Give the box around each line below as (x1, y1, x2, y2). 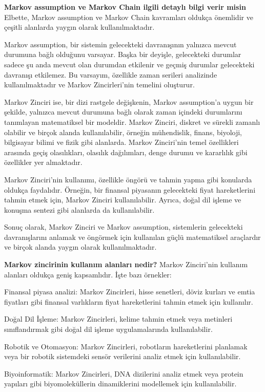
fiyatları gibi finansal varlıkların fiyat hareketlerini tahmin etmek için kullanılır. (4, 296, 253, 307)
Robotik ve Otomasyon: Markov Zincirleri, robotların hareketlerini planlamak (4, 341, 248, 351)
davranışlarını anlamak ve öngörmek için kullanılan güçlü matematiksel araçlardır (4, 231, 261, 242)
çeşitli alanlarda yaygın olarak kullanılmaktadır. (4, 22, 155, 32)
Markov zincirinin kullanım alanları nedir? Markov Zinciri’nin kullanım (4, 259, 248, 270)
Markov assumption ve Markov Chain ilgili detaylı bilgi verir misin (4, 2, 246, 12)
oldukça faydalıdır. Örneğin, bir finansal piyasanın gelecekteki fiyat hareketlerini (4, 184, 256, 195)
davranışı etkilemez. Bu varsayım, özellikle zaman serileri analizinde (4, 69, 217, 80)
